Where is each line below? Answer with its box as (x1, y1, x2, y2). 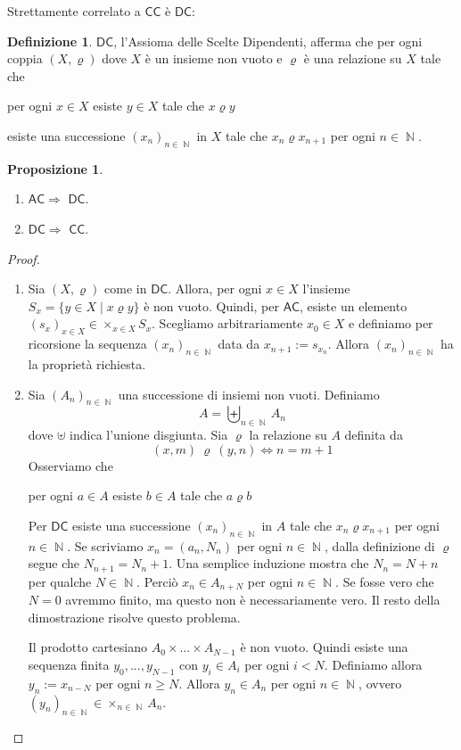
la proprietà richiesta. (28, 354, 146, 373)
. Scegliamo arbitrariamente (152, 314, 303, 333)
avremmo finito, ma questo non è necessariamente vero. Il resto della (65, 590, 440, 609)
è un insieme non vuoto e (144, 49, 283, 68)
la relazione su (249, 425, 327, 444)
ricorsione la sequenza (28, 334, 147, 353)
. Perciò (136, 572, 178, 590)
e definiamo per (349, 314, 433, 333)
